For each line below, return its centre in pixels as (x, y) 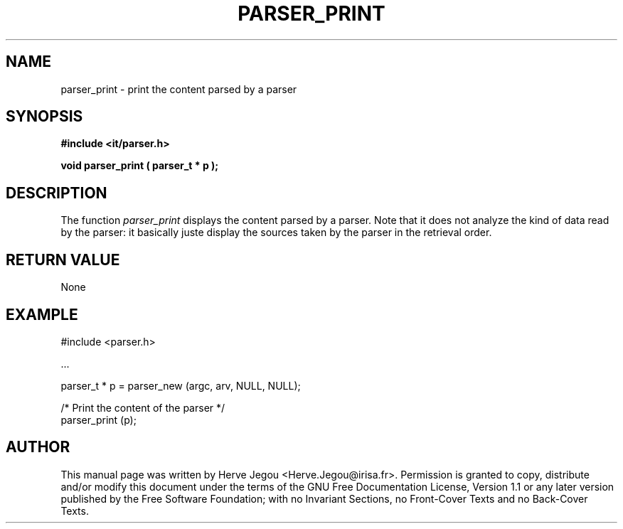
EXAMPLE (42, 314)
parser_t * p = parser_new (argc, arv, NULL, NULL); (181, 385)
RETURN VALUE (63, 260)
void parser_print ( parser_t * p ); (140, 166)
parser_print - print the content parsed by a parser (179, 89)
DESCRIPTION (57, 193)
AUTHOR (38, 447)
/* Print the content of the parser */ (143, 407)
